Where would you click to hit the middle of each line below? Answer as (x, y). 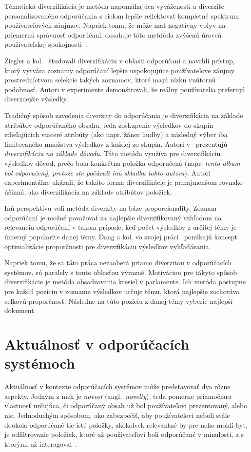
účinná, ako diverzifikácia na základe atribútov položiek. (88, 191)
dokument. (20, 310)
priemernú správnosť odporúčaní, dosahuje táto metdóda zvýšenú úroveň (113, 34)
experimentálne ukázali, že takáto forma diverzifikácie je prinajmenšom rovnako (124, 182)
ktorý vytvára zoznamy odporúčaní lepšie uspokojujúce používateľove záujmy (120, 70)
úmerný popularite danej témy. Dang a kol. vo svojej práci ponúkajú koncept (121, 237)
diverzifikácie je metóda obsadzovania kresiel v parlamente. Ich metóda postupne (125, 282)
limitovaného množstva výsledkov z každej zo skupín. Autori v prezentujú (116, 144)
